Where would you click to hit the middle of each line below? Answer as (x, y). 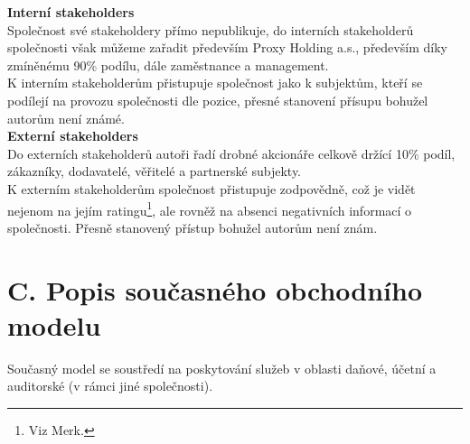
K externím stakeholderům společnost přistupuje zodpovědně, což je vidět (211, 188)
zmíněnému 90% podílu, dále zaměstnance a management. (168, 65)
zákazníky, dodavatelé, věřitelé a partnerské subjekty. (155, 171)
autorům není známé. (66, 118)
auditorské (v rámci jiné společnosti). (110, 386)
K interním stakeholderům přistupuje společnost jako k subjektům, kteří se (215, 83)
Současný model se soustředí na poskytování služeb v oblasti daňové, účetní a (222, 368)
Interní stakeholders (71, 12)
